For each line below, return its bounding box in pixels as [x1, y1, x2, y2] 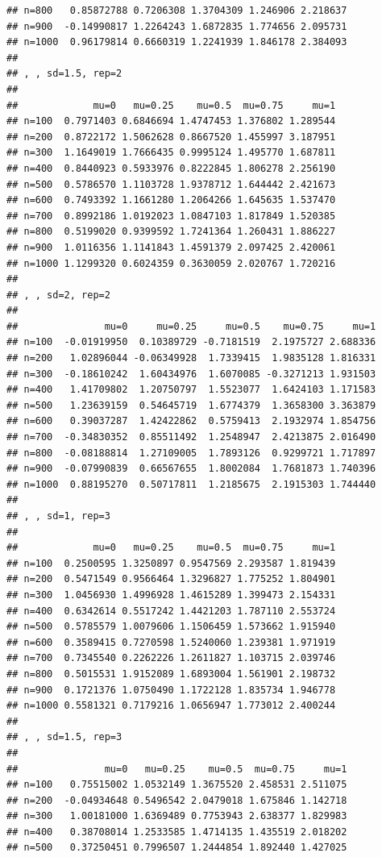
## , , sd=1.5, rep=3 [6, 731, 122, 743]
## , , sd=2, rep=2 [6, 289, 110, 301]
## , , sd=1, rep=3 [6, 510, 110, 522]
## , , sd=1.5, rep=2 [6, 68, 122, 80]
